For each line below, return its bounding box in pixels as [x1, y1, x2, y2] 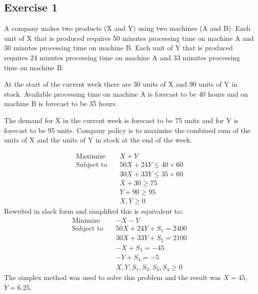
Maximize [76, 152, 106, 160]
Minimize [72, 217, 101, 224]
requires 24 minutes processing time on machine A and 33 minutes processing [4, 52, 240, 62]
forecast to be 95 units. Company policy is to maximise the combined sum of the [4, 125, 251, 135]
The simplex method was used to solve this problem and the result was [4, 272, 221, 282]
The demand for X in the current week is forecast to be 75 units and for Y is [4, 115, 239, 125]
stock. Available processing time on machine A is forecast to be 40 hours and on [4, 88, 248, 99]
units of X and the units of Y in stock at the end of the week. [4, 135, 192, 145]
